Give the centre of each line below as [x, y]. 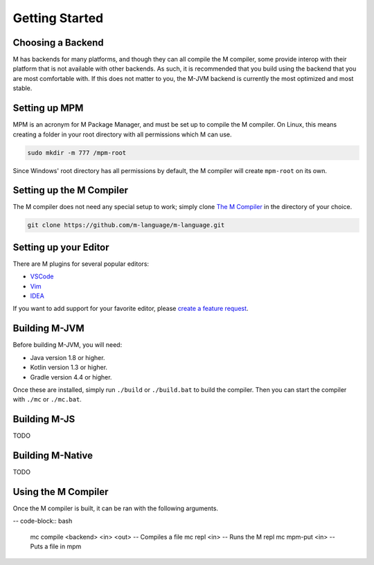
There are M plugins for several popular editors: [81, 264]
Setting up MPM [48, 108]
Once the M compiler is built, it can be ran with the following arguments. [115, 508]
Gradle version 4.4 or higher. [71, 377]
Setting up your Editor [61, 247]
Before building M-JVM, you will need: [68, 345]
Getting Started [58, 18]
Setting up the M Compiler [70, 190]
